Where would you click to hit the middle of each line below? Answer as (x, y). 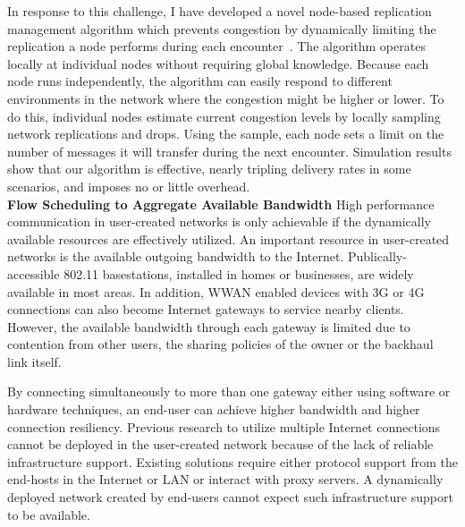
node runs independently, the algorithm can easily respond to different (200, 81)
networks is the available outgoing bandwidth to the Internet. (176, 256)
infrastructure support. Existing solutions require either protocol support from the (232, 461)
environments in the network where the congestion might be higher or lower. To (226, 98)
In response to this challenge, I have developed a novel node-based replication (220, 11)
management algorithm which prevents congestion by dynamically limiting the (222, 28)
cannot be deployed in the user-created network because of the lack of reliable (220, 444)
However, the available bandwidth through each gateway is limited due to (209, 326)
